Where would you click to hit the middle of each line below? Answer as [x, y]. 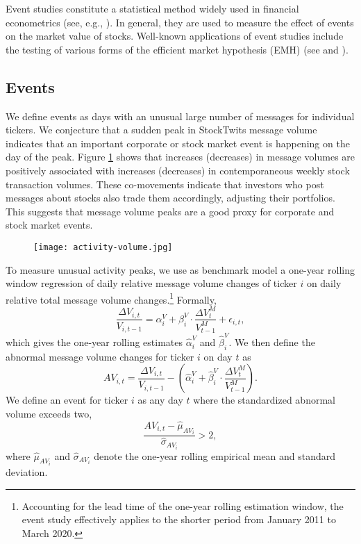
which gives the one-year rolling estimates [94, 342]
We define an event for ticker [67, 400]
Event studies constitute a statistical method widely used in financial [152, 8]
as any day [160, 400]
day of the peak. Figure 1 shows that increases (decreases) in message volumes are [180, 157]
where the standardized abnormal [264, 400]
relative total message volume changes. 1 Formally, [111, 298]
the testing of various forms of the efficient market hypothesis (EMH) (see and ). [177, 49]
